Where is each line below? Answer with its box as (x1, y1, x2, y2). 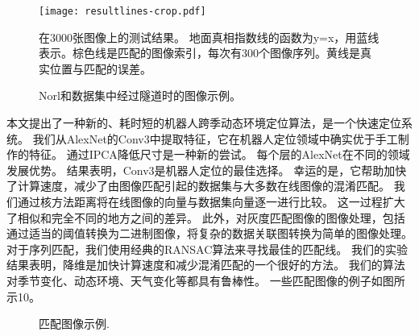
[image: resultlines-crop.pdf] (39, 6, 206, 17)
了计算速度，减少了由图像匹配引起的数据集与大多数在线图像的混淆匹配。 (6, 177, 390, 194)
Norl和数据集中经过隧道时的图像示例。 (39, 87, 241, 104)
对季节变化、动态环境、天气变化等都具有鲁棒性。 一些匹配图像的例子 (6, 272, 371, 288)
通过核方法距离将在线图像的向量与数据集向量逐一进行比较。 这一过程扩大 (17, 193, 405, 209)
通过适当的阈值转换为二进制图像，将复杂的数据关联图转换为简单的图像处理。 (6, 225, 413, 242)
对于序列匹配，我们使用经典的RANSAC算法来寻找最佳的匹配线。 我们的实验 (6, 240, 408, 257)
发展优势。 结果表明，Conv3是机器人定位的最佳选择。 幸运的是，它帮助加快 (6, 161, 407, 178)
